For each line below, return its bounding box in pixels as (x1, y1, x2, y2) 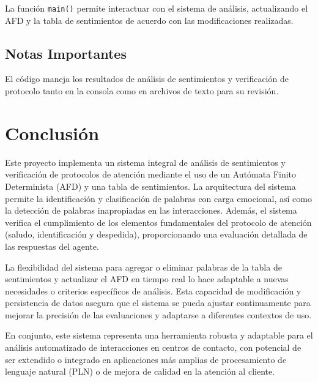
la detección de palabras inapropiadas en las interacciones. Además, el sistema (5, 204, 297, 217)
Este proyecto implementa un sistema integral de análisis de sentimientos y (5, 155, 286, 168)
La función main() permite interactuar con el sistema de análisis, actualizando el (5, 2, 308, 14)
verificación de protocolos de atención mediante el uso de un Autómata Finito (5, 168, 297, 181)
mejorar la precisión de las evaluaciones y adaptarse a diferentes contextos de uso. (5, 308, 312, 321)
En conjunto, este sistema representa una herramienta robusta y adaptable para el (5, 329, 313, 342)
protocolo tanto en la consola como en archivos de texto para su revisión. (5, 84, 279, 97)
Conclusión (5, 120, 100, 145)
